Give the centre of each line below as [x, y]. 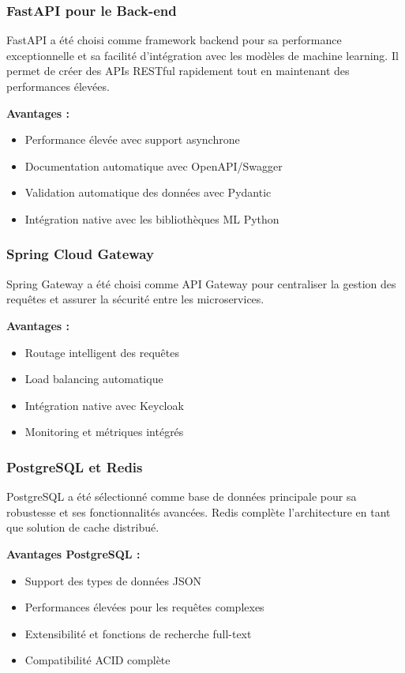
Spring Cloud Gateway [80, 254]
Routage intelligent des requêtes [102, 352]
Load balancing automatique [94, 379]
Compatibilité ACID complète [97, 660]
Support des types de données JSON [113, 580]
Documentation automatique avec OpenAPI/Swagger [154, 165]
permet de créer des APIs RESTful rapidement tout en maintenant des [178, 71]
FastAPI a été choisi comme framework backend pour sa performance [174, 40]
